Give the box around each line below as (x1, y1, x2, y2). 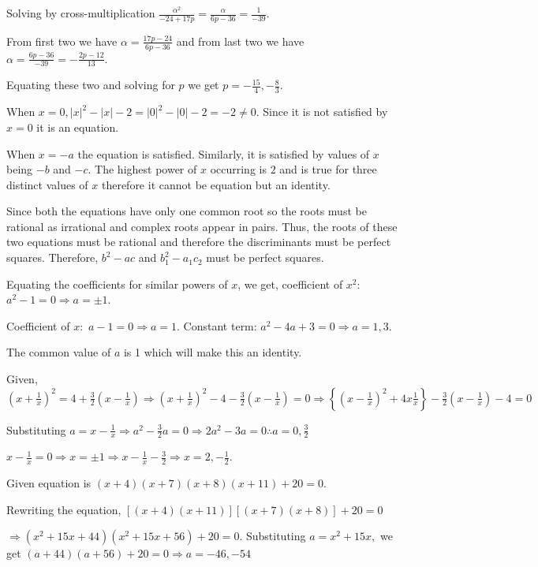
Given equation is (6, 475, 92, 491)
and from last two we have (176, 32, 304, 49)
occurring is (210, 161, 267, 177)
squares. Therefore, (6, 249, 99, 266)
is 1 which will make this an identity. (123, 344, 302, 360)
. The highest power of (88, 161, 197, 177)
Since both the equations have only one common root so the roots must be (6, 203, 367, 219)
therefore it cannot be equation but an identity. (101, 176, 331, 192)
